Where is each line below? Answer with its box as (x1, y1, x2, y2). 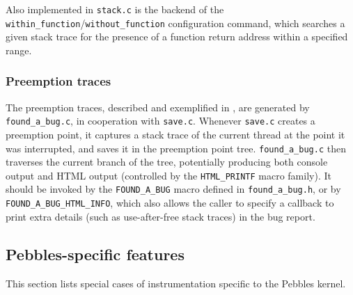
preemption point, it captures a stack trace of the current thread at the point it (6, 127, 345, 141)
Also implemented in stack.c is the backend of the (6, 2, 224, 16)
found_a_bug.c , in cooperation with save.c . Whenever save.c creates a (6, 113, 315, 128)
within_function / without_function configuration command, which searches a (6, 15, 345, 30)
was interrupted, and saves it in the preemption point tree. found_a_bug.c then (6, 141, 346, 155)
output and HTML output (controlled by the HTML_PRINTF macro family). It (6, 168, 331, 182)
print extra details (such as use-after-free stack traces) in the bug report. (6, 209, 315, 223)
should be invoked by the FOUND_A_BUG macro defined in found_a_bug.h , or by (6, 182, 341, 196)
